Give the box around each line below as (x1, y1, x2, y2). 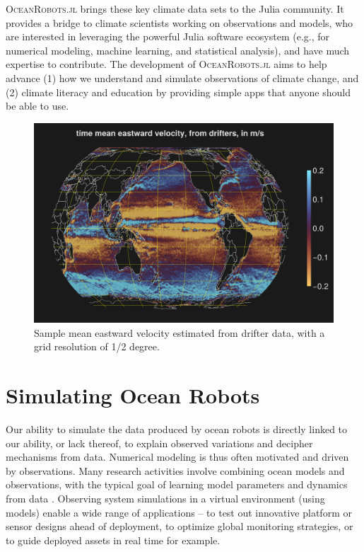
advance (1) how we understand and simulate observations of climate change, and (6, 70, 359, 85)
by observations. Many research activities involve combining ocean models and (6, 463, 345, 478)
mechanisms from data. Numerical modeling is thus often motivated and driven (6, 449, 349, 464)
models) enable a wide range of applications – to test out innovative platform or (6, 505, 352, 519)
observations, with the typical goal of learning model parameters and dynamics (6, 477, 348, 492)
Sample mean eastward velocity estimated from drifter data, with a (34, 325, 325, 340)
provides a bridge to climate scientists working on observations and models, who (6, 15, 353, 30)
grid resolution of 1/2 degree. (34, 339, 160, 354)
